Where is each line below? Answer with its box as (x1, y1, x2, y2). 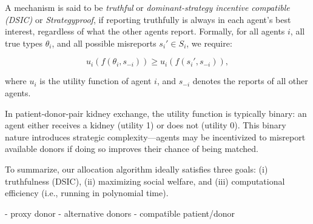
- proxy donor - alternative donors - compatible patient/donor (5, 206, 235, 219)
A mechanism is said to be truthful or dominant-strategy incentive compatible (5, 1, 290, 13)
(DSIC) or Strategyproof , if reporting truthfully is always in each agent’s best (5, 13, 291, 25)
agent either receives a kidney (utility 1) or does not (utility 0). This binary (5, 119, 286, 131)
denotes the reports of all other (192, 74, 308, 87)
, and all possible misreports (52, 36, 156, 49)
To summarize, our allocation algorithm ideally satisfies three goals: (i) (5, 162, 268, 175)
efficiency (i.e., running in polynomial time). (5, 186, 169, 199)
